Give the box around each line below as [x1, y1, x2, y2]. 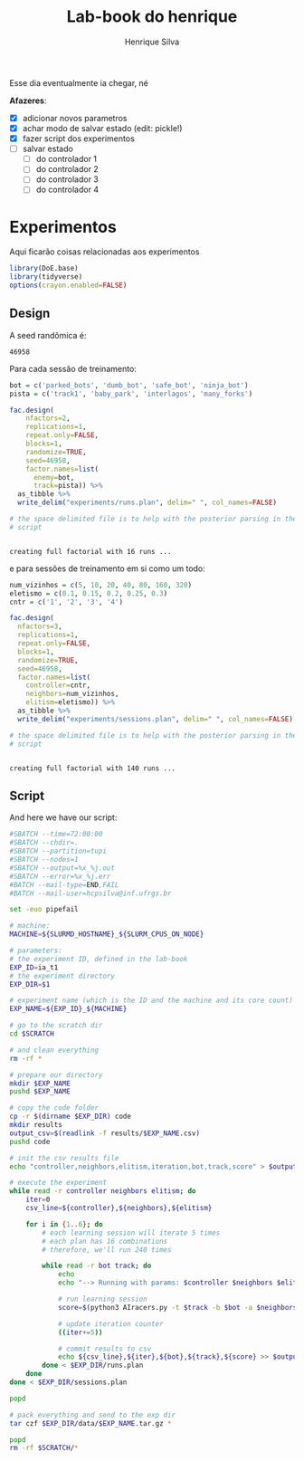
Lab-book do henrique [66, 6, 238, 27]
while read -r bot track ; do [42, 1261, 152, 1271]
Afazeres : [9, 95, 47, 106]
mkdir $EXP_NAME [9, 1079, 71, 1088]
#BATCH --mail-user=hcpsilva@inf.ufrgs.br [9, 889, 172, 898]
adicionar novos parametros [22, 112, 128, 123]
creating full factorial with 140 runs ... [9, 763, 176, 773]
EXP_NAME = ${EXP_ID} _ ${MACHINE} [9, 1005, 128, 1014]
